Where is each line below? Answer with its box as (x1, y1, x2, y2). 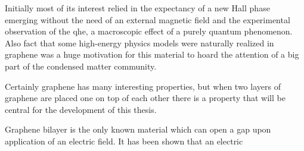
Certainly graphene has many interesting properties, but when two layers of (5, 80, 281, 92)
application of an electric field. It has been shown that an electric (5, 134, 243, 147)
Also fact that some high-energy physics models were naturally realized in (5, 36, 274, 49)
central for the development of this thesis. (5, 103, 157, 115)
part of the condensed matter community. (5, 59, 157, 72)
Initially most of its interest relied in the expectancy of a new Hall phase (5, 2, 270, 14)
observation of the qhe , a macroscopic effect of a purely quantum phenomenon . (5, 25, 293, 37)
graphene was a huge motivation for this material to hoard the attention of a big (5, 48, 299, 61)
